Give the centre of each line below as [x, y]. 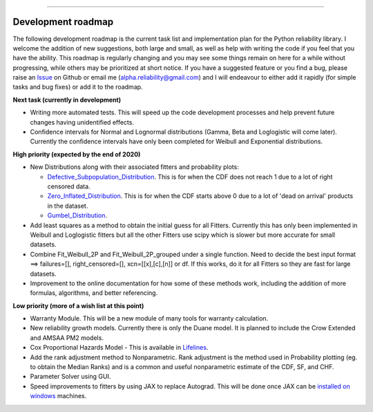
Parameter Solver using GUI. [70, 377]
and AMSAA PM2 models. [67, 338]
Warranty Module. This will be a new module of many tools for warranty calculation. [149, 319]
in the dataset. [68, 206]
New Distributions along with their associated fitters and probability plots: [135, 167]
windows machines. [58, 396]
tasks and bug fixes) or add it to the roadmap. [78, 87]
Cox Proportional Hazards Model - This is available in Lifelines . [119, 348]
